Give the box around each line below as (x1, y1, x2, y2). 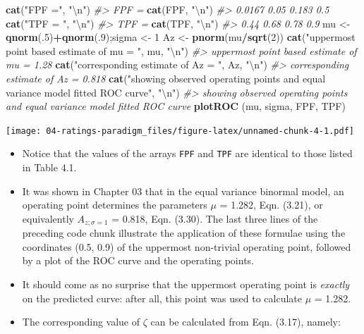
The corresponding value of (22, 314, 140, 329)
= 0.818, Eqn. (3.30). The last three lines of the (111, 211, 318, 225)
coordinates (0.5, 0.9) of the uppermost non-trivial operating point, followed (22, 239, 351, 254)
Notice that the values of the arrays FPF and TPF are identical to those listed (22, 146, 353, 161)
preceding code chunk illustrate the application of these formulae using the (22, 225, 346, 240)
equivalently (22, 211, 74, 225)
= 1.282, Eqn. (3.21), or (219, 197, 323, 212)
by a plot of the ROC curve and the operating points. (22, 253, 254, 268)
